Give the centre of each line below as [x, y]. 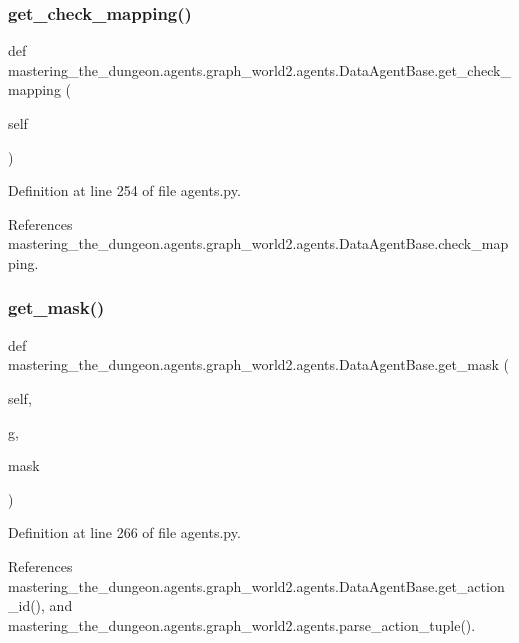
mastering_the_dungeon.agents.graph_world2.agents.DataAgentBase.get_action [256, 585]
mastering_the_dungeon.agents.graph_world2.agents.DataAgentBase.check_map [258, 243]
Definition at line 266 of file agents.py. [124, 532]
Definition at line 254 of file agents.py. [124, 190]
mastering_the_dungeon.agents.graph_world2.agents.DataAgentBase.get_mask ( [259, 364]
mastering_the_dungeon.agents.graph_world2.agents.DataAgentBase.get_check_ [259, 69]
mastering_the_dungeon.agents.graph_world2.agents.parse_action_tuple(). [242, 624]
